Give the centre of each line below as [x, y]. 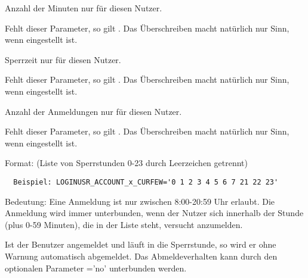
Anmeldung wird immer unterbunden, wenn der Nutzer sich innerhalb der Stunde [154, 213]
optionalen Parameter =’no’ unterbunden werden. [96, 268]
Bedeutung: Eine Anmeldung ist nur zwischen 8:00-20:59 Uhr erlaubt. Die [140, 201]
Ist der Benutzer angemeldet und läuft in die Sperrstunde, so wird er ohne [141, 244]
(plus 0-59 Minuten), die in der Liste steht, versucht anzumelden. [124, 224]
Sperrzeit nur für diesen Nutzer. [63, 59]
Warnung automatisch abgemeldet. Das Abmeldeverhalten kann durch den [141, 256]
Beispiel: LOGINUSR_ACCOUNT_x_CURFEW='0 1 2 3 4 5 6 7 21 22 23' [146, 182]
